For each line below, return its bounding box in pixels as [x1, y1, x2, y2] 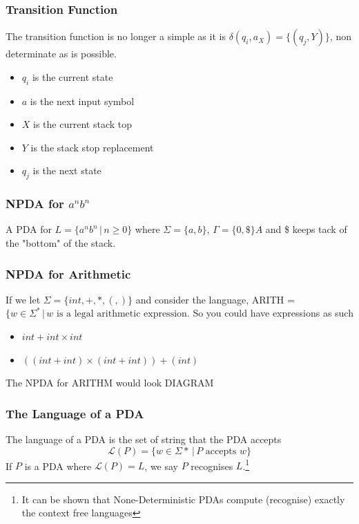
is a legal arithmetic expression [56, 309, 187, 319]
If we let [6, 292, 41, 306]
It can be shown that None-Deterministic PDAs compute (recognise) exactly [21, 492, 345, 506]
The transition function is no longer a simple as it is [6, 29, 226, 44]
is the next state [32, 163, 101, 178]
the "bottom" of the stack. [6, 236, 116, 250]
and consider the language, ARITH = [135, 292, 295, 306]
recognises [191, 458, 233, 473]
